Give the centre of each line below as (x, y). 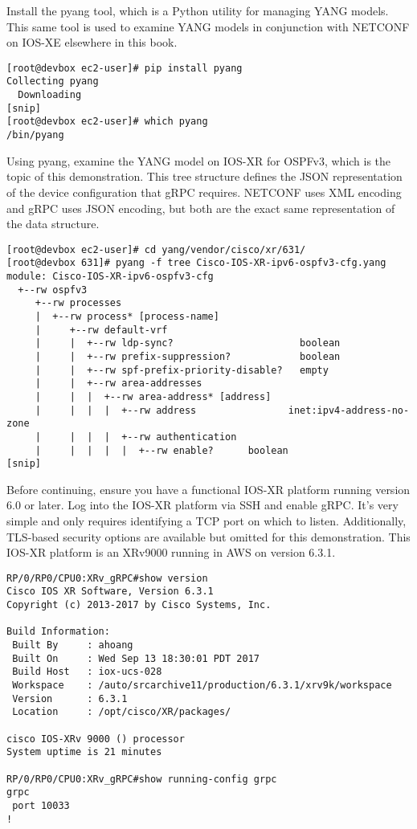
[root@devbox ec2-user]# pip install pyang (125, 68)
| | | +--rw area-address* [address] (153, 396)
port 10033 (41, 805)
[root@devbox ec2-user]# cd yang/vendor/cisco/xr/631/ (156, 249)
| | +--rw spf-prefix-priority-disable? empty (182, 370)
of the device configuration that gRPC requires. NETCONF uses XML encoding (204, 192)
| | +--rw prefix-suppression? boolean (188, 356)
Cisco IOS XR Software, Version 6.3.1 (110, 592)
